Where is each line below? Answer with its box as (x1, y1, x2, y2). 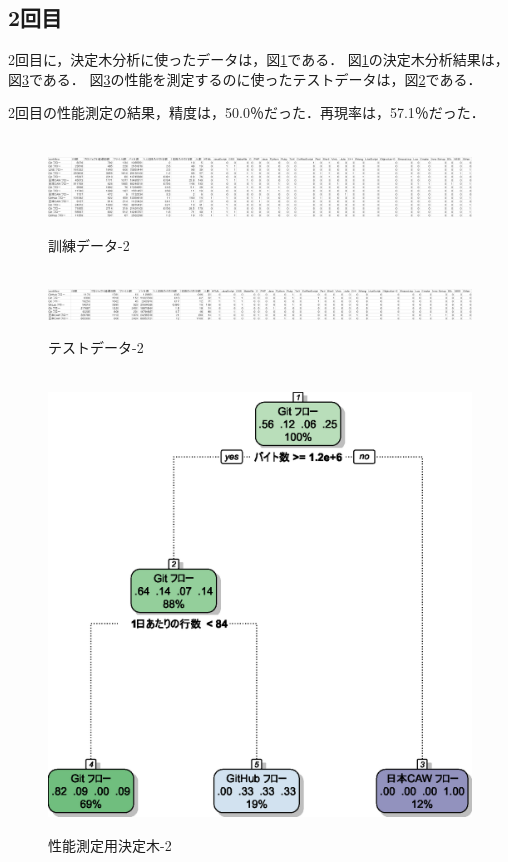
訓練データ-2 (48, 234, 130, 255)
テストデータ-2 (48, 337, 144, 358)
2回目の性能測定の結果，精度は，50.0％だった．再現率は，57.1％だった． (8, 102, 485, 123)
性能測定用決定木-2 (48, 834, 172, 855)
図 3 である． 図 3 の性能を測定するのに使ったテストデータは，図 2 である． (8, 68, 482, 89)
